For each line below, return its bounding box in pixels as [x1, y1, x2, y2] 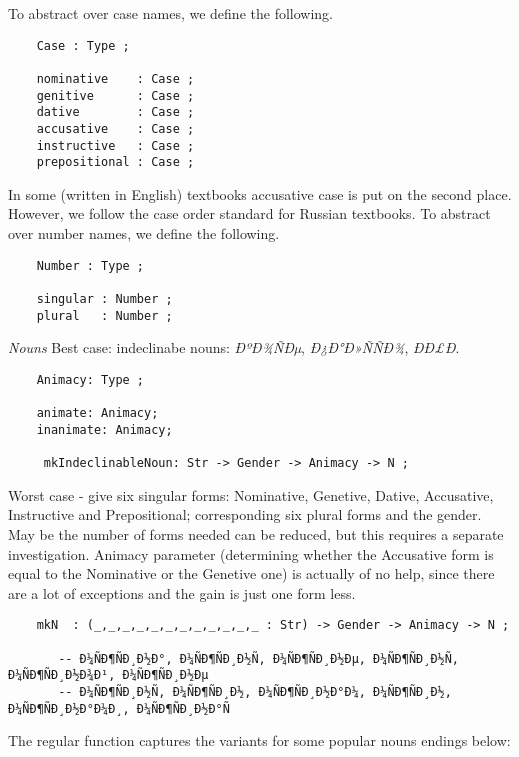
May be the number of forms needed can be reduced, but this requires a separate [8, 523, 504, 544]
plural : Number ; [36, 308, 173, 323]
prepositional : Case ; [36, 155, 195, 170]
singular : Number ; [36, 291, 173, 306]
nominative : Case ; [36, 71, 195, 86]
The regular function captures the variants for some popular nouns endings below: [8, 730, 511, 751]
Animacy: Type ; [36, 372, 145, 387]
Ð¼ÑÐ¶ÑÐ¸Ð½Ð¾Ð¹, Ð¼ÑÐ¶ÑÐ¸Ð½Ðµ [8, 668, 209, 683]
